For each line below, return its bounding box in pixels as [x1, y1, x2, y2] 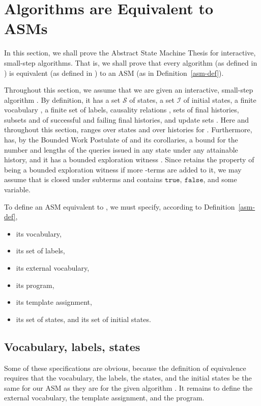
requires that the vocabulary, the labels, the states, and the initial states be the [4, 372, 252, 383]
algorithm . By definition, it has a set [4, 94, 121, 105]
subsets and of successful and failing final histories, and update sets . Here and [4, 114, 249, 125]
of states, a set [129, 94, 175, 105]
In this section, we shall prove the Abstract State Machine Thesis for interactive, [4, 47, 256, 58]
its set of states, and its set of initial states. [16, 313, 151, 324]
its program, [16, 279, 54, 290]
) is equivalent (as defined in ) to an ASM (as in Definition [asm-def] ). [4, 67, 224, 78]
